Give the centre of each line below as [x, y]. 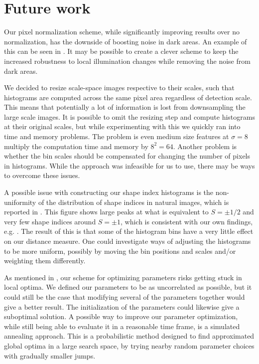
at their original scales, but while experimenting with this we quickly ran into [122, 126]
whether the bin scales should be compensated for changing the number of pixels [127, 156]
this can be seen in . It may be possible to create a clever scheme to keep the [121, 51]
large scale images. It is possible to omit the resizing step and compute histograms [129, 116]
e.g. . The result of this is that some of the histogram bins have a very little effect [129, 231]
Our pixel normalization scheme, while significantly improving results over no [122, 32]
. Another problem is [205, 146]
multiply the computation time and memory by [76, 146]
